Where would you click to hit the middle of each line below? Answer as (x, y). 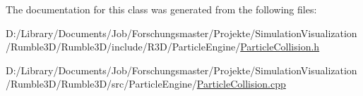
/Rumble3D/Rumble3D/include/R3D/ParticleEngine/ (123, 47)
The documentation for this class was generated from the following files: (161, 9)
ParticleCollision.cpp (241, 84)
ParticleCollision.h (280, 47)
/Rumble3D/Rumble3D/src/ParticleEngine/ (101, 84)
